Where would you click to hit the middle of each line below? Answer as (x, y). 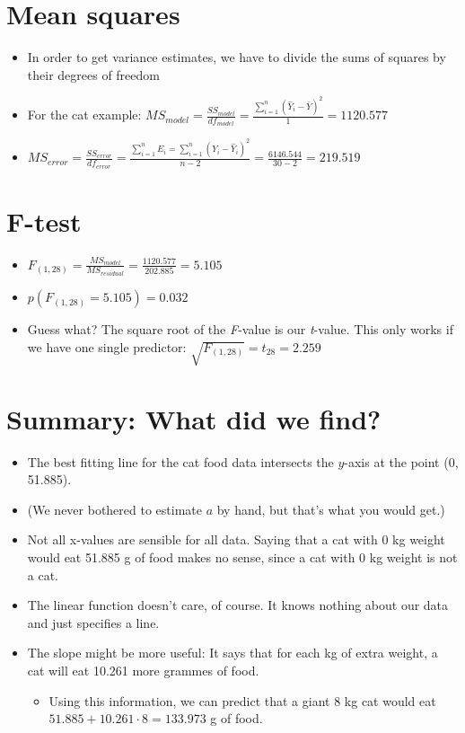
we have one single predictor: (107, 346)
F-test (44, 221)
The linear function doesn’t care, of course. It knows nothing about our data (238, 605)
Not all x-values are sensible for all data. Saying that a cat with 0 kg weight (236, 539)
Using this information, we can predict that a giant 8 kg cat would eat (242, 700)
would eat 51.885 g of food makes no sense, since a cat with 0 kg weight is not (242, 556)
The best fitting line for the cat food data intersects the (180, 461)
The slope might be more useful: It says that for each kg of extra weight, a (232, 653)
